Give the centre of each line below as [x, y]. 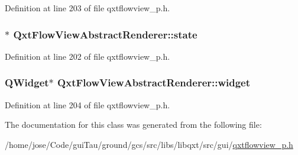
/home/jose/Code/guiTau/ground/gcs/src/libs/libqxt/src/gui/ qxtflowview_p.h [149, 144]
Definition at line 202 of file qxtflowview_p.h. [88, 56]
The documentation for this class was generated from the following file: [133, 125]
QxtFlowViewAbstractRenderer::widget [154, 83]
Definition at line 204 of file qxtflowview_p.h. [88, 104]
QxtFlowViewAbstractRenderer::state [105, 34]
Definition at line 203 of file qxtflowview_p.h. [88, 8]
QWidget [27, 83]
